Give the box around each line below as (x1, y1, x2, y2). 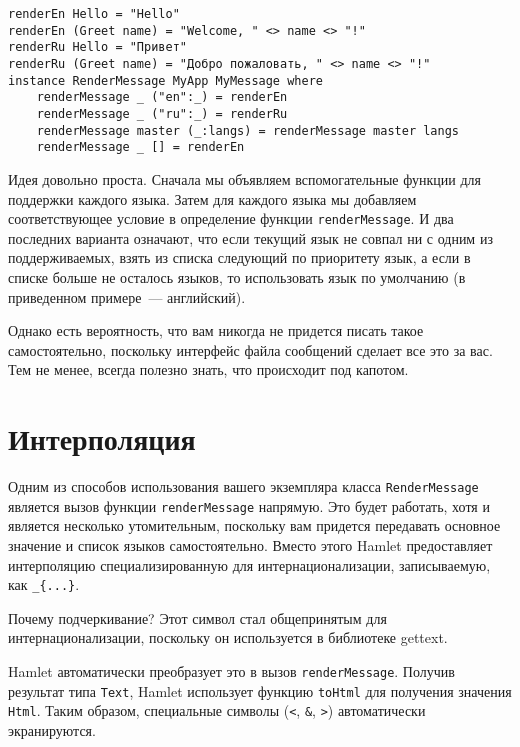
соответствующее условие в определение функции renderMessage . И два (8, 208, 454, 229)
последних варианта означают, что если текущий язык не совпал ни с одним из (8, 227, 493, 248)
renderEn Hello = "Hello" (8, 7, 180, 21)
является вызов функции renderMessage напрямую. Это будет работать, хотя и (8, 495, 490, 516)
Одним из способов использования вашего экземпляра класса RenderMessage (8, 476, 479, 497)
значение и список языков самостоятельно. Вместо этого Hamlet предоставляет (8, 534, 493, 555)
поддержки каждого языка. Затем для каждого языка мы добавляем (8, 188, 417, 209)
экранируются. (8, 719, 96, 740)
